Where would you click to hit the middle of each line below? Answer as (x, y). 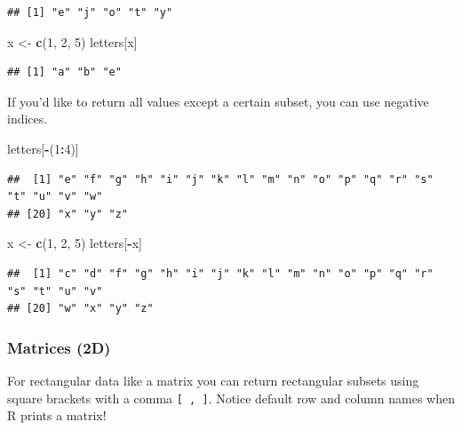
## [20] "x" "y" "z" (68, 214)
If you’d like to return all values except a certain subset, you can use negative (218, 101)
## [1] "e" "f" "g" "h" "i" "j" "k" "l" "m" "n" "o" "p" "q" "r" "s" (220, 179)
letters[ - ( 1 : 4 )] (43, 148)
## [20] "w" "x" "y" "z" (80, 309)
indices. (28, 119)
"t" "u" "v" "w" (55, 197)
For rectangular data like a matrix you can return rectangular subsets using (213, 380)
